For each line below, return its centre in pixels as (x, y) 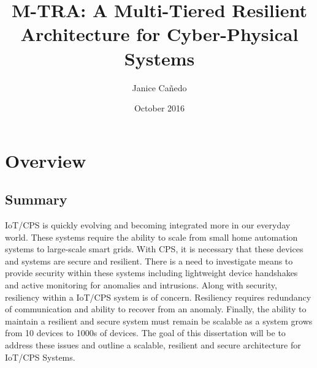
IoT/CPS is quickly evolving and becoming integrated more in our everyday (148, 225)
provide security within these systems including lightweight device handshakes (151, 273)
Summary (36, 199)
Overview (46, 160)
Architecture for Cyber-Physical (159, 34)
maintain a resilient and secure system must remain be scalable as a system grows (159, 321)
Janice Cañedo (159, 87)
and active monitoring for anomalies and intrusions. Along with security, (141, 285)
